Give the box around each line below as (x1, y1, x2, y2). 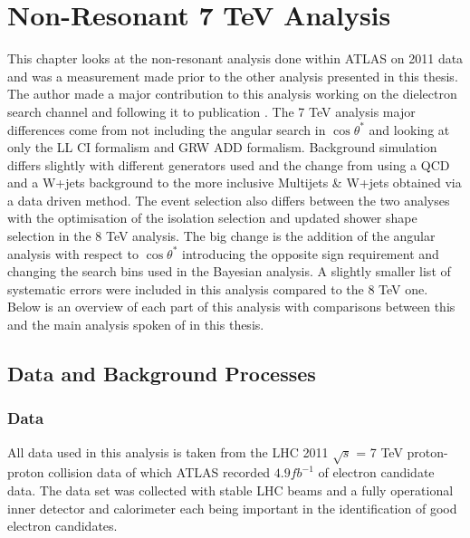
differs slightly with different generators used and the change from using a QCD (7, 155, 450, 174)
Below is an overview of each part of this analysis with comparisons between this (7, 297, 456, 316)
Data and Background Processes (7, 360, 316, 388)
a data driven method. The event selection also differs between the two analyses (7, 190, 450, 209)
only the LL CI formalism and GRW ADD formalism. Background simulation (7, 138, 437, 157)
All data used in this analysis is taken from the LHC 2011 (7, 442, 329, 461)
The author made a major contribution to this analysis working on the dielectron (7, 84, 457, 103)
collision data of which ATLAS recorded (48, 463, 271, 482)
